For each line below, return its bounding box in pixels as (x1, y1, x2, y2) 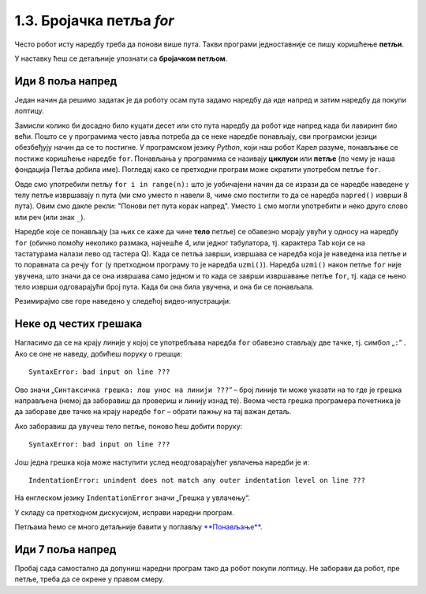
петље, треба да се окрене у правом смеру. (14, 574, 165, 584)
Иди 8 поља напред (14, 74, 118, 88)
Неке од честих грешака (14, 317, 142, 331)
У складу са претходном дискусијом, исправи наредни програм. (14, 507, 234, 517)
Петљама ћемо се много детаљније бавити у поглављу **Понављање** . (14, 522, 263, 532)
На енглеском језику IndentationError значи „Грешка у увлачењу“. (14, 493, 250, 502)
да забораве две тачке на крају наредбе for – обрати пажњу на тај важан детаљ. (14, 407, 292, 417)
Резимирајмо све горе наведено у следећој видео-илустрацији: (14, 297, 232, 306)
